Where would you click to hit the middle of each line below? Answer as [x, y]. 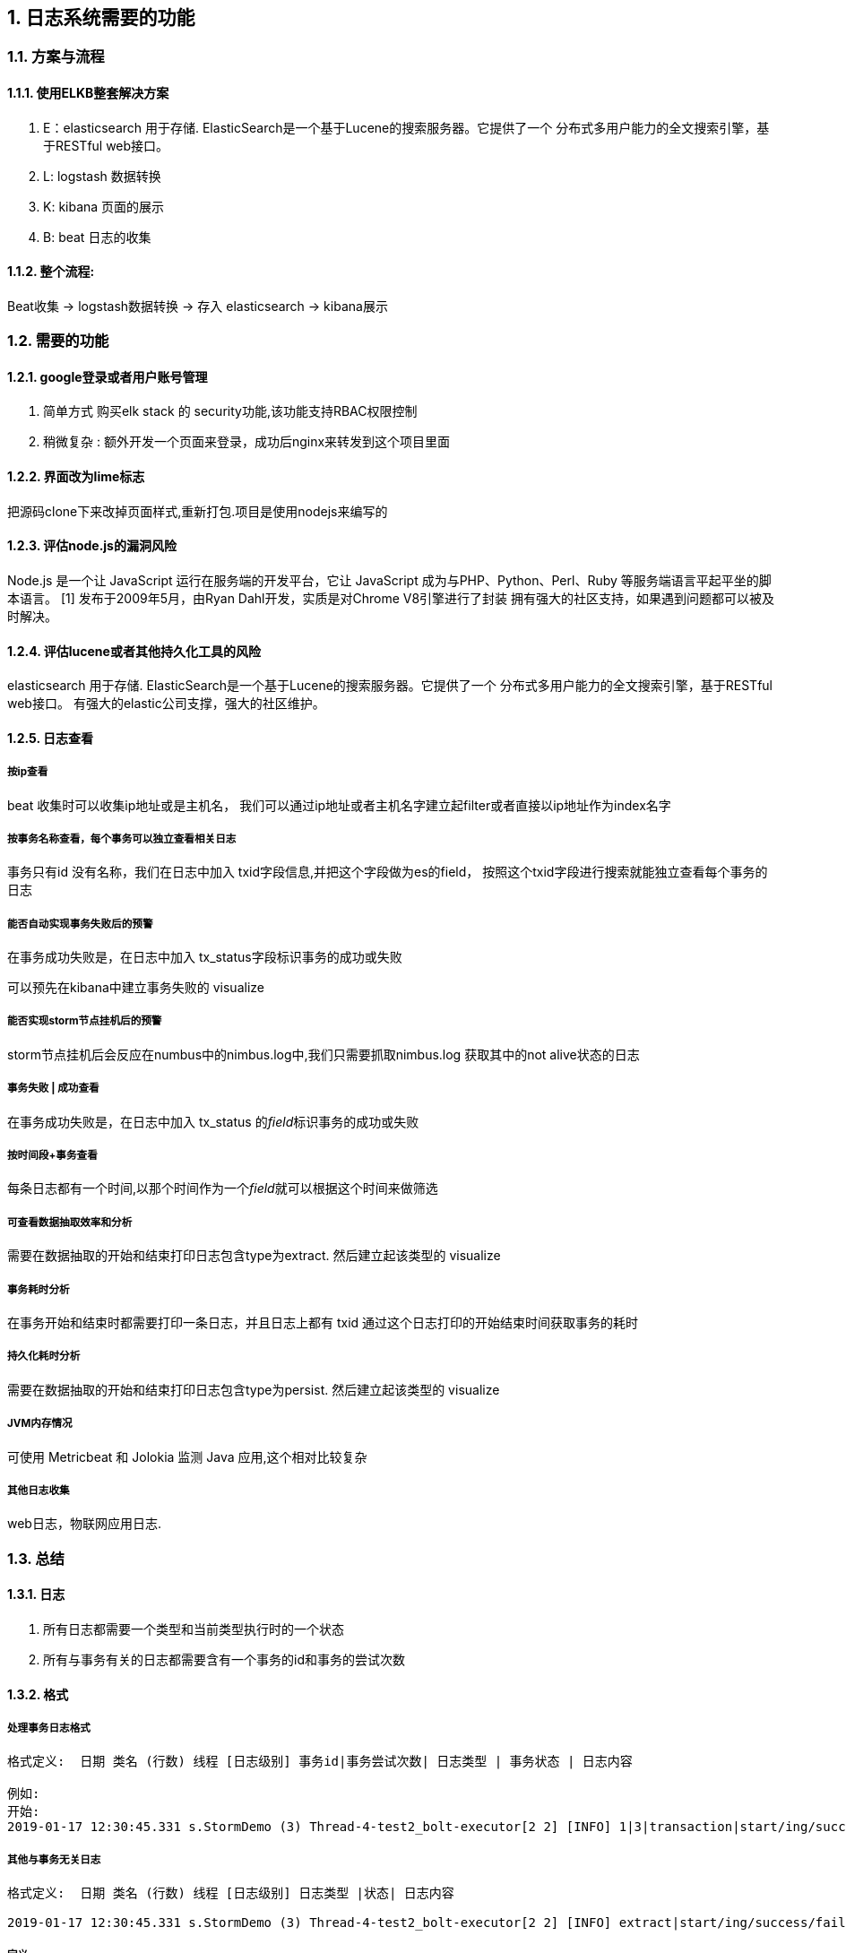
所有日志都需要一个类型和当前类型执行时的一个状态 [194, 1629]
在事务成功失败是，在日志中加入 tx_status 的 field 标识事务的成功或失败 [213, 1121]
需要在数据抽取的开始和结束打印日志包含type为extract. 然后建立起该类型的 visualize [254, 1256]
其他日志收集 [39, 1490]
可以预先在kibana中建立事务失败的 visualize [136, 988]
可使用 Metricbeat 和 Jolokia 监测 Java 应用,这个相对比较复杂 [187, 1456]
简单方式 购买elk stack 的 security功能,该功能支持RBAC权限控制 [230, 411]
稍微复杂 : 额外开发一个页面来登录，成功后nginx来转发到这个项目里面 [247, 442]
